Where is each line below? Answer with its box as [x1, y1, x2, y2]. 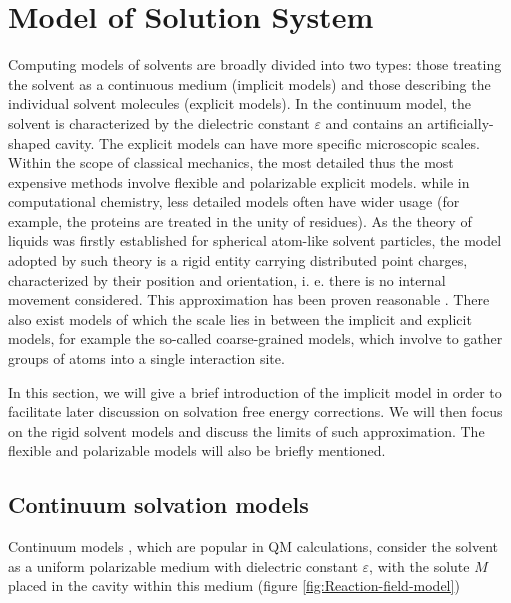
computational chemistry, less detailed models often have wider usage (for [8, 191, 460, 212]
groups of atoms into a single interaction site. [8, 348, 285, 369]
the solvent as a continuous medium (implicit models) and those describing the [8, 73, 491, 94]
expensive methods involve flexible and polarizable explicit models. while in [8, 171, 470, 192]
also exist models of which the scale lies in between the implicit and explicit [8, 308, 472, 329]
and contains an [325, 112, 423, 133]
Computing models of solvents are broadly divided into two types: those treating [8, 54, 502, 75]
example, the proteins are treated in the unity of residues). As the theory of [8, 210, 472, 231]
